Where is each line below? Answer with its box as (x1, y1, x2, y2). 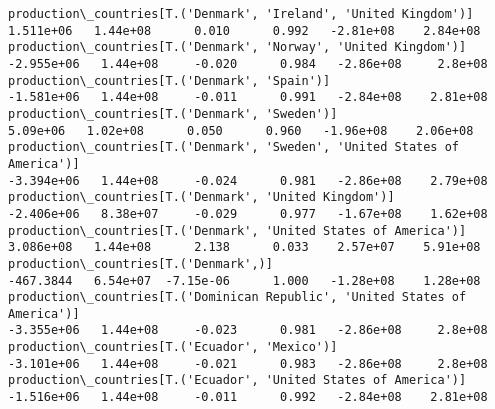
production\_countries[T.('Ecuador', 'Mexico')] (8, 340, 338, 355)
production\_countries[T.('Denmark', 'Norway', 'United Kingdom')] (8, 40, 467, 55)
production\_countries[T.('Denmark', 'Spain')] (8, 73, 331, 88)
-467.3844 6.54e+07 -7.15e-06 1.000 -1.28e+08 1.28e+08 (8, 273, 481, 288)
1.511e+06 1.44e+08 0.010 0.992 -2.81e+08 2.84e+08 (8, 23, 481, 38)
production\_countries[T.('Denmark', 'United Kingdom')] (8, 190, 395, 205)
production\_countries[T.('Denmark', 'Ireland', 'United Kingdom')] (8, 7, 474, 21)
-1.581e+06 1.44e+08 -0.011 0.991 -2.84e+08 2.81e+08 (8, 90, 488, 105)
